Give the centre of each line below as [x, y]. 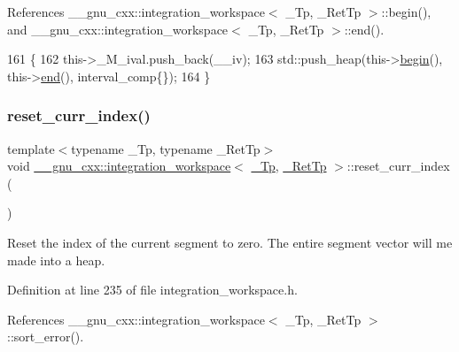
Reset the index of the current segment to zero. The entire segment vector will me [230, 242]
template [31, 148]
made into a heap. [56, 260]
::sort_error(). [46, 337]
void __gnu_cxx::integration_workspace [119, 166]
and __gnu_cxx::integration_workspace [118, 29]
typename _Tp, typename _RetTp [166, 148]
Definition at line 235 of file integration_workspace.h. [152, 290]
